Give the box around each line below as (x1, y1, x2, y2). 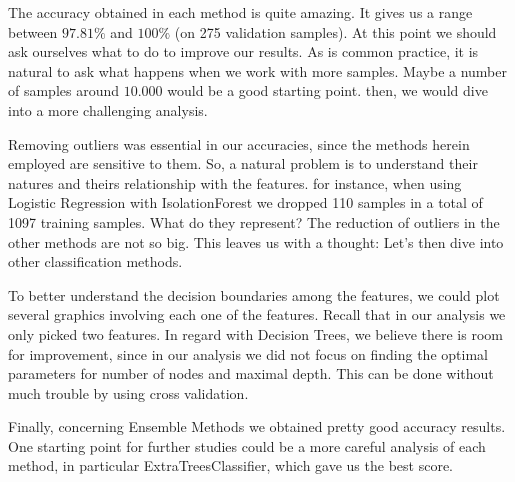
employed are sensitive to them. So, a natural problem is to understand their (8, 153, 478, 174)
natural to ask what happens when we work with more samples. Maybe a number (8, 60, 507, 81)
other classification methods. (8, 251, 183, 272)
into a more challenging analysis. (8, 99, 208, 120)
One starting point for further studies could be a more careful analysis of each (8, 435, 486, 456)
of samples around (8, 80, 120, 101)
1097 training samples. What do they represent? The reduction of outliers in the (8, 211, 500, 232)
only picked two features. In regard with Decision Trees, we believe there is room (8, 323, 503, 344)
